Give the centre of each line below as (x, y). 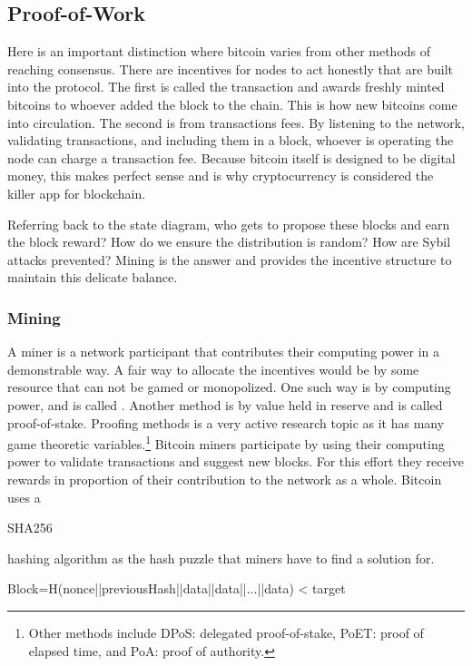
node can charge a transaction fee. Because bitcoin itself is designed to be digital (231, 157)
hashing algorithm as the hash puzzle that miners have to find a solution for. (221, 558)
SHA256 (30, 528)
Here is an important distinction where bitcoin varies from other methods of (219, 51)
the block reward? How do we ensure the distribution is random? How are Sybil (229, 242)
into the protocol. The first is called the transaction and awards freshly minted (226, 87)
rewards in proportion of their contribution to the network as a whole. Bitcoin (225, 479)
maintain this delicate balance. (93, 277)
